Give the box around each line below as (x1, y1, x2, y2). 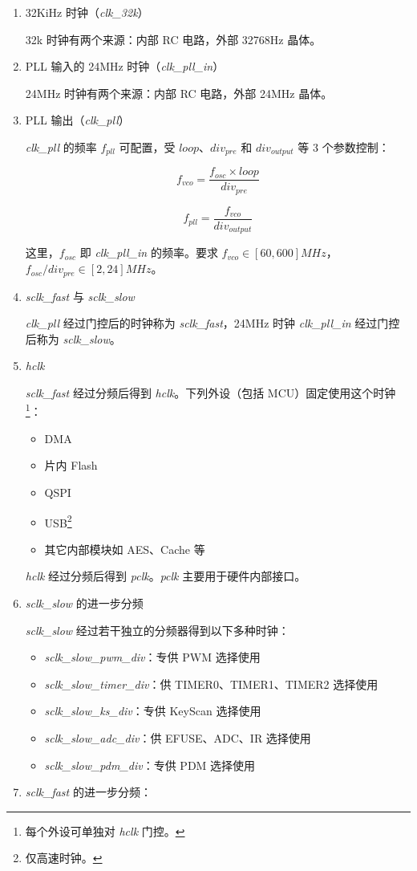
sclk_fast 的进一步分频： (25, 783, 152, 800)
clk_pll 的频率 (25, 138, 97, 155)
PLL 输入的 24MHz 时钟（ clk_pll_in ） (25, 58, 225, 75)
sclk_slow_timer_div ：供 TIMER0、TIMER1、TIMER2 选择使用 (44, 675, 379, 692)
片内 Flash (44, 457, 98, 474)
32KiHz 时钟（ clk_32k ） (25, 4, 149, 20)
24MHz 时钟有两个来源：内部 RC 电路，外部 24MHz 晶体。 (25, 84, 333, 101)
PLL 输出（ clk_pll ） (25, 112, 130, 128)
